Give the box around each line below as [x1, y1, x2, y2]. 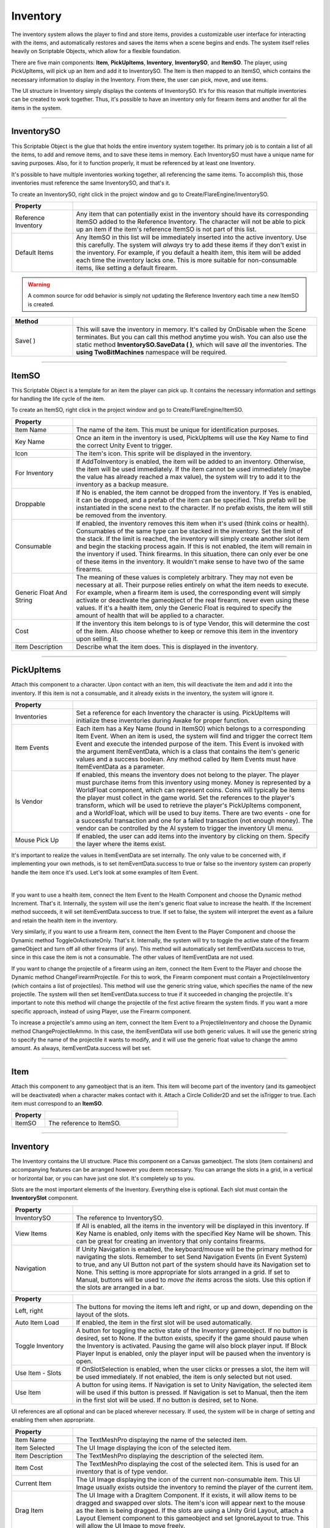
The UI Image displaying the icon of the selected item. [76, 1443, 232, 1452]
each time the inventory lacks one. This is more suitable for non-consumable [76, 255, 297, 264]
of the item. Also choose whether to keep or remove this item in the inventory [76, 626, 299, 635]
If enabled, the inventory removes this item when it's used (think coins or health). [76, 519, 309, 527]
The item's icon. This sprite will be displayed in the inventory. [76, 449, 252, 458]
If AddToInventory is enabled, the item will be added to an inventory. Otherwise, [76, 457, 306, 466]
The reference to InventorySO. [76, 1213, 164, 1222]
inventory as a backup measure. [76, 480, 169, 488]
